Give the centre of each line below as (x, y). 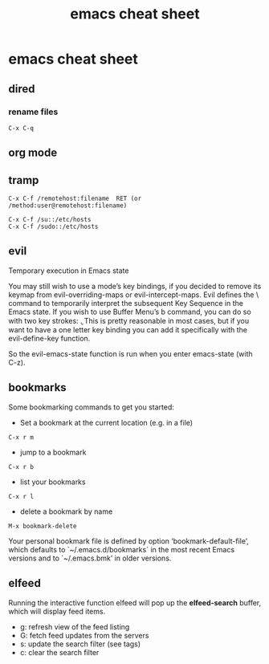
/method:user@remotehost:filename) (68, 206)
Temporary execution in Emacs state (69, 271)
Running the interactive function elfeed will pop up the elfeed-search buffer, (135, 602)
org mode (33, 153)
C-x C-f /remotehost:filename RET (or (75, 199)
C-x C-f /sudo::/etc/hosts (53, 227)
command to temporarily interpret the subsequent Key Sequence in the (126, 303)
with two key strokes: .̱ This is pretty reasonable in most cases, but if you (129, 320)
